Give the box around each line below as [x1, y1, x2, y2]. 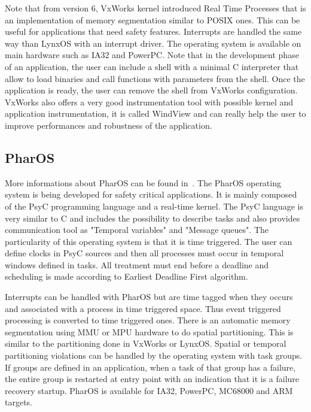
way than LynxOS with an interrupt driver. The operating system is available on [5, 37, 301, 49]
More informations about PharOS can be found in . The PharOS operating [5, 176, 281, 189]
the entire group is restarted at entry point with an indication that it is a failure [5, 372, 300, 385]
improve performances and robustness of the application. [5, 119, 212, 131]
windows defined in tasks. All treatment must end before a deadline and [5, 258, 269, 271]
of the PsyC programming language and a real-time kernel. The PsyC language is [5, 199, 303, 212]
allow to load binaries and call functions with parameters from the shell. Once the [5, 72, 305, 84]
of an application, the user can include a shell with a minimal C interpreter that [5, 60, 299, 72]
